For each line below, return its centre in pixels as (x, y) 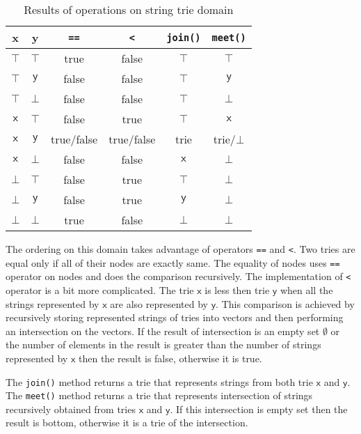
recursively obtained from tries (71, 409)
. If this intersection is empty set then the (259, 409)
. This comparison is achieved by (285, 303)
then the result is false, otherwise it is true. (170, 358)
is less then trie (237, 289)
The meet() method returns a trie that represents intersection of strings (159, 395)
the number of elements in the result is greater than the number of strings (163, 344)
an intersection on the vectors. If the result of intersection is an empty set (163, 331)
